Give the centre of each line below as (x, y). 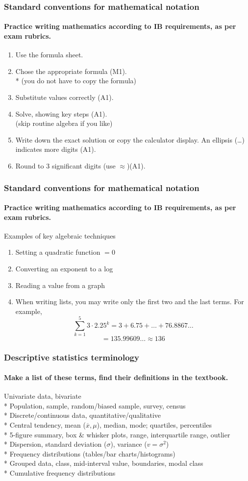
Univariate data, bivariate (43, 396)
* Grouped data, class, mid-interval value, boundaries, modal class (104, 463)
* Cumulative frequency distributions (60, 472)
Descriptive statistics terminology (72, 357)
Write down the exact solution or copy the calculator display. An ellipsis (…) (130, 139)
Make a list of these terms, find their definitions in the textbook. (116, 377)
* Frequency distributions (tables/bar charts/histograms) (90, 453)
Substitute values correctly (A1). (64, 97)
